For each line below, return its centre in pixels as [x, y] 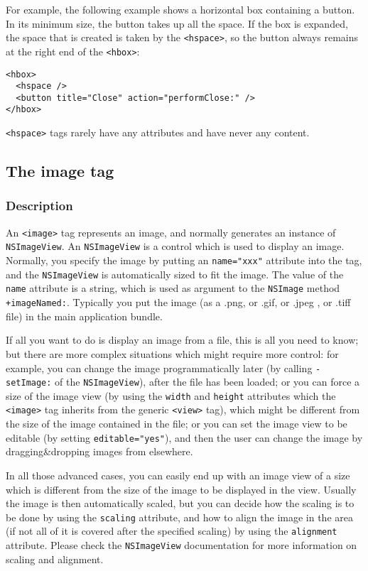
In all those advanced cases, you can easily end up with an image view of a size [178, 475]
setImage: [29, 383]
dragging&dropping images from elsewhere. [99, 451]
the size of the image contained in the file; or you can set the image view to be [177, 424]
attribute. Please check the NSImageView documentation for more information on [182, 545]
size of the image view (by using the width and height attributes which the [171, 395]
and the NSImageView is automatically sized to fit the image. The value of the [175, 274]
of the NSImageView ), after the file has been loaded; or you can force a [207, 382]
